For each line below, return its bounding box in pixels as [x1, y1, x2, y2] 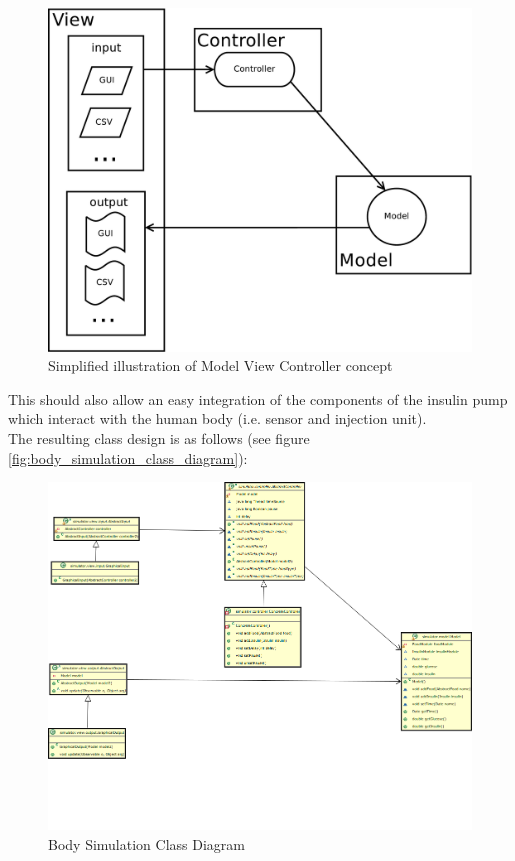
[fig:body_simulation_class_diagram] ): [8, 447, 248, 468]
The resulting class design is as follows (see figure [8, 428, 310, 449]
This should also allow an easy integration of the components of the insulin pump [8, 388, 508, 409]
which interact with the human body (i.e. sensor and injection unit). [8, 408, 427, 429]
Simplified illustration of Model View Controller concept [48, 355, 393, 376]
